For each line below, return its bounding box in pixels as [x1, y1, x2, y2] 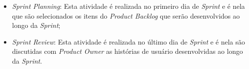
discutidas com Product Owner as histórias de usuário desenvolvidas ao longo [12, 46, 243, 56]
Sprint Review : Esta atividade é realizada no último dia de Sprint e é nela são [12, 36, 245, 46]
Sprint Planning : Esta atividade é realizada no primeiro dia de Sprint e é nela [12, 1, 245, 11]
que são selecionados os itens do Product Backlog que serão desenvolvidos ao [12, 10, 240, 21]
